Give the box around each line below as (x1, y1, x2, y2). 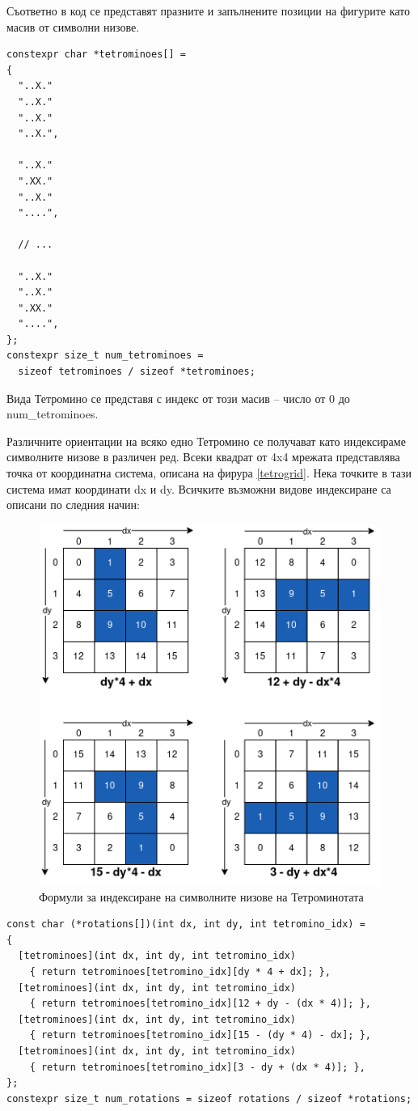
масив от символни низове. (6, 18, 140, 35)
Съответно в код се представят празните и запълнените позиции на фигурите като (6, 2, 411, 19)
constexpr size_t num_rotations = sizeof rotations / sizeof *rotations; (6, 1092, 412, 1105)
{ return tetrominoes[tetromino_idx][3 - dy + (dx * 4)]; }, (29, 1061, 365, 1073)
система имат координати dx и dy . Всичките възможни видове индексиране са (6, 480, 391, 497)
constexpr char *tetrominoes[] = (6, 49, 186, 61)
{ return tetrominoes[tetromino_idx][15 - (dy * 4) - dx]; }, (29, 1029, 372, 1041)
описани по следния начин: (6, 496, 140, 513)
